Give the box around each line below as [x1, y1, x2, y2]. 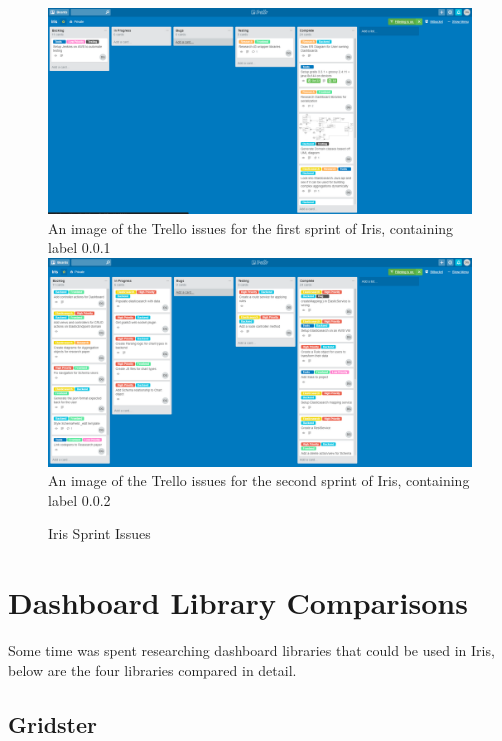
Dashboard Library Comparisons [8, 582, 468, 623]
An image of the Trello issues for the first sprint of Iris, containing [48, 217, 454, 238]
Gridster [8, 708, 97, 739]
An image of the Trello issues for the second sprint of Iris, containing [48, 470, 470, 491]
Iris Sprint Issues [48, 523, 151, 544]
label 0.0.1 [48, 237, 111, 258]
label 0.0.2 [48, 489, 111, 510]
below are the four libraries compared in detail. [8, 659, 297, 680]
